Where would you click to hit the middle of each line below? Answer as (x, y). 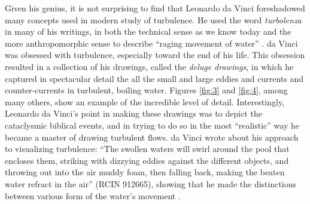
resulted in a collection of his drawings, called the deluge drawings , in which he (149, 66)
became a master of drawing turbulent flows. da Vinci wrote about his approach (152, 137)
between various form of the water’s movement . (93, 195)
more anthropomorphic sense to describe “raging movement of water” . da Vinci (151, 43)
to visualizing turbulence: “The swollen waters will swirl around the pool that (147, 149)
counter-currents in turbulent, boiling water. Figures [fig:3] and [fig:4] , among (146, 90)
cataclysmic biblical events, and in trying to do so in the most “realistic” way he (152, 125)
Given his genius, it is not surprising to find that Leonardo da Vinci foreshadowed (155, 8)
